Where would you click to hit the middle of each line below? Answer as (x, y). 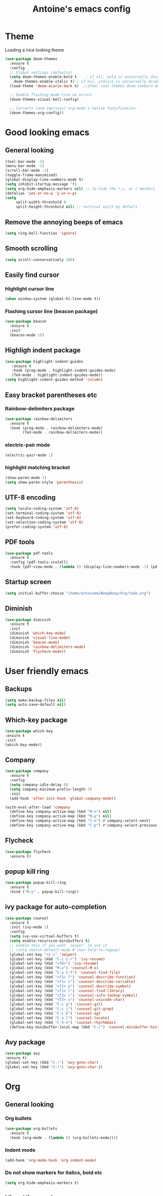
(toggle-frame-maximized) (31, 175)
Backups (19, 689)
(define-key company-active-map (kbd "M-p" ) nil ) (60, 816)
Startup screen (28, 582)
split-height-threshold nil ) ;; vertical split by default (77, 207)
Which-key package (36, 720)
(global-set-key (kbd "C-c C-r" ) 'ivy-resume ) (57, 959)
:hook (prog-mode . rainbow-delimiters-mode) (56, 428)
